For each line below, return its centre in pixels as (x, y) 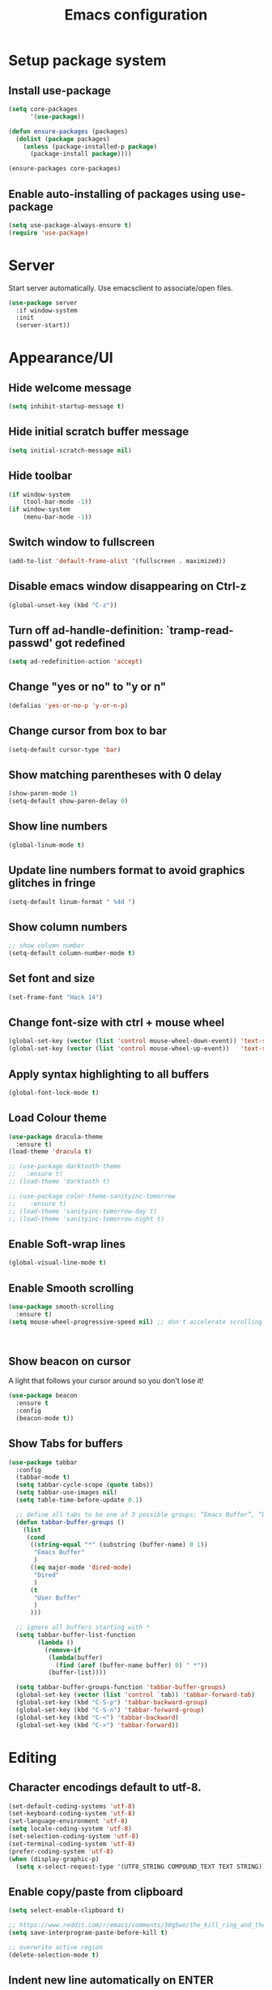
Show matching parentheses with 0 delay (115, 775)
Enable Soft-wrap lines (67, 1244)
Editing (33, 1757)
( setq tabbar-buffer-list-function (76, 1635)
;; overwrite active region (56, 1947)
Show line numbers (58, 827)
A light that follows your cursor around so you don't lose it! (106, 1381)
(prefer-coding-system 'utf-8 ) (61, 1851)
